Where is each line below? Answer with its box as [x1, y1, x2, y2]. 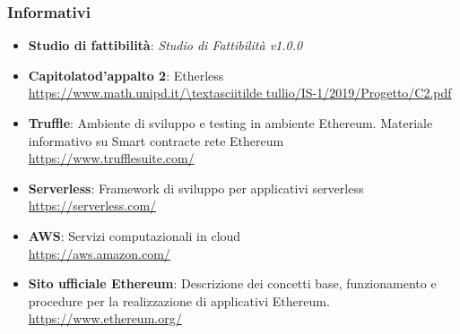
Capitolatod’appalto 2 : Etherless [28, 65, 224, 84]
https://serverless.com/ [28, 196, 157, 215]
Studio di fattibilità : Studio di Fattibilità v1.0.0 [28, 36, 303, 55]
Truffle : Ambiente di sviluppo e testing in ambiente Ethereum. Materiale [28, 114, 433, 132]
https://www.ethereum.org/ [28, 309, 182, 328]
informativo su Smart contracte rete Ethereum [28, 131, 284, 150]
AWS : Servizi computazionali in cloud [28, 226, 241, 244]
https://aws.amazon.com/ [28, 244, 170, 262]
